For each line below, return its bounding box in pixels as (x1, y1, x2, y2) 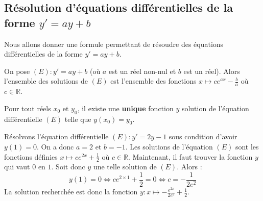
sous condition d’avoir (169, 131, 237, 142)
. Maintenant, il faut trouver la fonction (128, 151, 253, 162)
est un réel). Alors (183, 65, 240, 76)
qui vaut (4, 161, 30, 172)
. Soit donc (51, 161, 85, 172)
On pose (4, 65, 30, 76)
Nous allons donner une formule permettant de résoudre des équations (4, 38, 224, 49)
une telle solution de (93, 161, 157, 172)
